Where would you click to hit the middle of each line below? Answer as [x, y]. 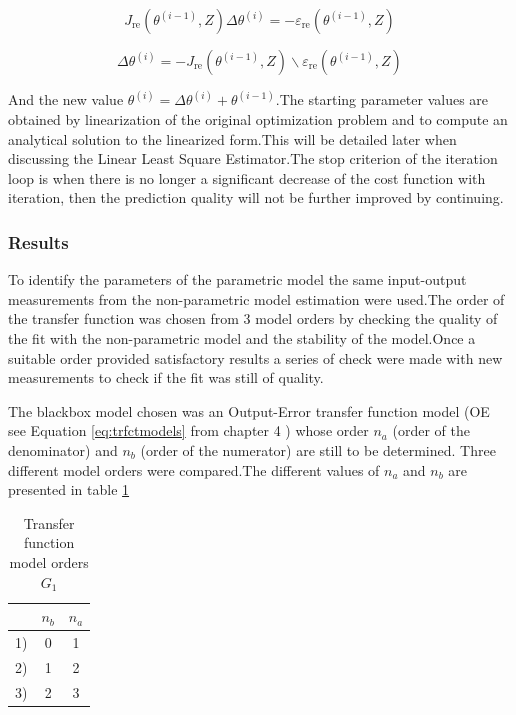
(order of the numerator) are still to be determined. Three [318, 449]
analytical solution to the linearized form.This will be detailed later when [232, 138]
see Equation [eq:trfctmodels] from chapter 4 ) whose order [188, 430]
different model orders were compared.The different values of [194, 469]
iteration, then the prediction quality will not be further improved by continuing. [256, 197]
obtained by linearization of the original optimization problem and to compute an [258, 119]
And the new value [66, 99]
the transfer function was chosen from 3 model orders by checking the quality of [253, 318]
